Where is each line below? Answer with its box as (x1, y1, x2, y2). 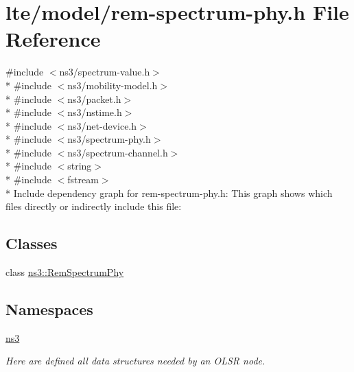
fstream (67, 172, 99, 187)
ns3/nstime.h (67, 105, 122, 119)
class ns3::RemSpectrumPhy (5, 265, 124, 279)
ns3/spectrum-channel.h (67, 145, 168, 159)
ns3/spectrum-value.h (59, 65, 150, 79)
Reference (5, 25, 101, 53)
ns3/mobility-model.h (67, 78, 158, 92)
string (67, 159, 92, 173)
